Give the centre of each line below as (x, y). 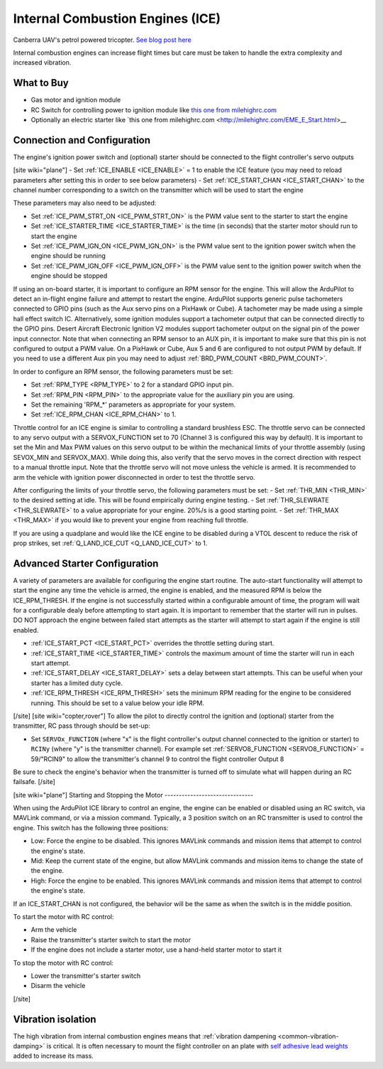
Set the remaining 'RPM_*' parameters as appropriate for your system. (133, 404)
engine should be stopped (69, 276)
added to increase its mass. (53, 1056)
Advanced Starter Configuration (86, 563)
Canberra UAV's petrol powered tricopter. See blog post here (102, 40)
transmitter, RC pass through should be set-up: (82, 726)
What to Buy (41, 83)
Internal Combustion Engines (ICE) (117, 18)
